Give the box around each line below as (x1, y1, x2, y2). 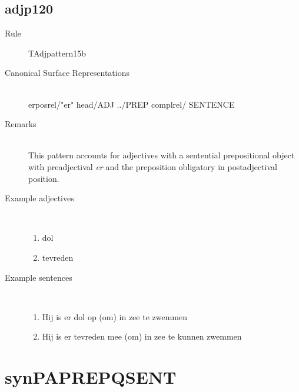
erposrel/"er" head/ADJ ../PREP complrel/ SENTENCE (28, 98, 235, 110)
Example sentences (5, 271, 72, 283)
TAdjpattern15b (28, 46, 87, 59)
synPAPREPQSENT (5, 365, 177, 389)
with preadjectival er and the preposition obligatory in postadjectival (28, 160, 277, 172)
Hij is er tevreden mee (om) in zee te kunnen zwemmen (42, 330, 242, 343)
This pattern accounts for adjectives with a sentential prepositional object (28, 149, 295, 161)
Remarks (5, 118, 36, 130)
